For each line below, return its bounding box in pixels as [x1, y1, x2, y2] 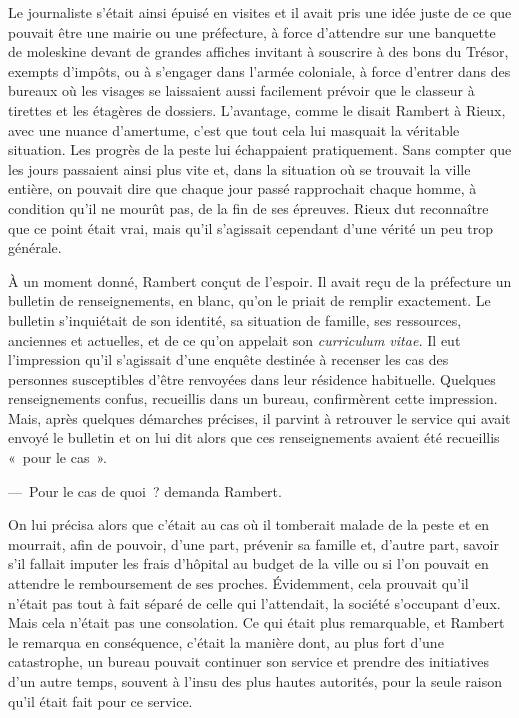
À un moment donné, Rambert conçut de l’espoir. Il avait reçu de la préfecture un [8, 270, 512, 291]
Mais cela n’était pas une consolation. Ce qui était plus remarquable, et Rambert [8, 612, 505, 633]
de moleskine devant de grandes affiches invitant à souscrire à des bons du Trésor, [8, 41, 509, 62]
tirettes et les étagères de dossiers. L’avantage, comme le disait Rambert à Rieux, [8, 99, 506, 120]
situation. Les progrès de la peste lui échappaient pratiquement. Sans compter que [8, 139, 512, 160]
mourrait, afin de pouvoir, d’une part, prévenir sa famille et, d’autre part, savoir [8, 533, 499, 554]
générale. [8, 237, 62, 258]
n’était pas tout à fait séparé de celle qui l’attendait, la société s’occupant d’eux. [8, 592, 501, 613]
